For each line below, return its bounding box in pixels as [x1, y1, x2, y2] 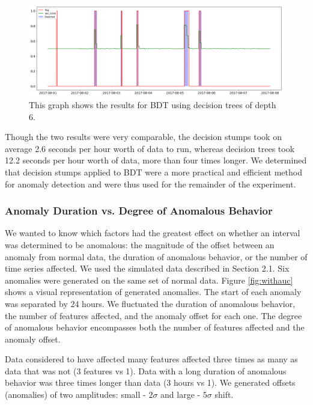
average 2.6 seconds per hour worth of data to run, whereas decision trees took [5, 142, 295, 154]
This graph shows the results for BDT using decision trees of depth [29, 98, 276, 111]
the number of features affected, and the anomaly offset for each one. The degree [5, 309, 302, 321]
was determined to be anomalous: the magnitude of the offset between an [5, 238, 275, 251]
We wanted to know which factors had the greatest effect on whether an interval [5, 227, 300, 239]
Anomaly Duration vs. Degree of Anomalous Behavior [5, 203, 273, 218]
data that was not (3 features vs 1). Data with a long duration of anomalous [5, 364, 287, 377]
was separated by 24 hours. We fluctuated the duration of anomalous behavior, [5, 297, 296, 309]
